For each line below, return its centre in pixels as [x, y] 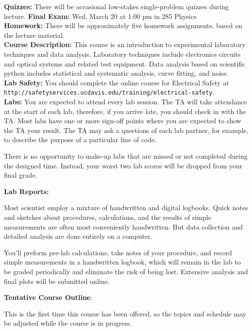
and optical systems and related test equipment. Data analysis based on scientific [125, 63]
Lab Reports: [26, 191]
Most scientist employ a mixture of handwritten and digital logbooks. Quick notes [126, 207]
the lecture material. [34, 35]
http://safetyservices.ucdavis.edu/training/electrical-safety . [109, 92]
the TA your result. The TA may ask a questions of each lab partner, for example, [126, 130]
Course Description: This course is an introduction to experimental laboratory [125, 44]
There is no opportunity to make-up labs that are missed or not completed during [126, 156]
